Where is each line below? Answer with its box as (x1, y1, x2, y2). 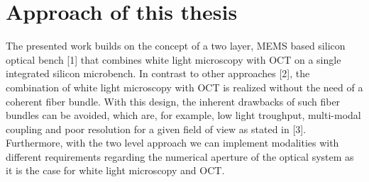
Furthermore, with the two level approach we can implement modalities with (6, 135, 339, 150)
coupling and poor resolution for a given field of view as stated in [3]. (6, 121, 307, 136)
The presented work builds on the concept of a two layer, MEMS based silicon (6, 38, 346, 53)
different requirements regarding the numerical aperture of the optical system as (6, 149, 354, 164)
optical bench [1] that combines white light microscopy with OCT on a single (6, 52, 341, 67)
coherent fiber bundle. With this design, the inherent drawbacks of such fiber (6, 93, 341, 108)
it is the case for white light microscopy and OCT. (6, 163, 225, 178)
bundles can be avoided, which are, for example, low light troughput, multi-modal (6, 108, 361, 123)
